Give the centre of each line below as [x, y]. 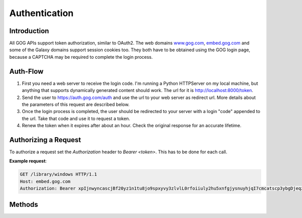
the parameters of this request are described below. [76, 104]
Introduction [29, 31]
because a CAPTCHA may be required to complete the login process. [81, 57]
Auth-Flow [26, 71]
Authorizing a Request [45, 140]
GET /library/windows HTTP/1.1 [59, 174]
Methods [24, 204]
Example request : [28, 161]
